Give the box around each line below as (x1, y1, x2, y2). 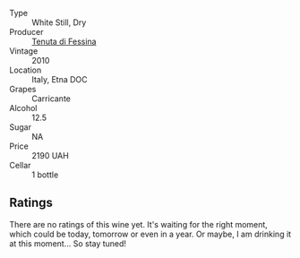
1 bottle (31, 169, 59, 180)
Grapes (9, 84, 37, 94)
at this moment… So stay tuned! (9, 237, 127, 249)
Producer (9, 27, 44, 37)
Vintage (9, 46, 39, 56)
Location (9, 64, 42, 75)
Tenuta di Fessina (31, 36, 97, 47)
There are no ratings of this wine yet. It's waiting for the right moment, (9, 219, 269, 229)
